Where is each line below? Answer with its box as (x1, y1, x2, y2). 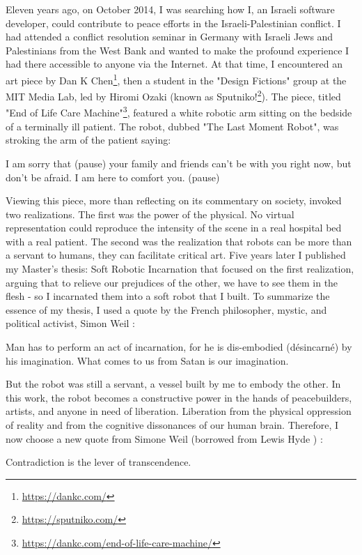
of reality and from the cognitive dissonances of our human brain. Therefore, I (6, 418, 339, 432)
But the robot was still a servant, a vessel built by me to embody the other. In (6, 377, 341, 391)
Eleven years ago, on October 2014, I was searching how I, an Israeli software (6, 2, 335, 16)
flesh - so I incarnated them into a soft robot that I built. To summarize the (6, 289, 330, 303)
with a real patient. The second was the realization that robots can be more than (6, 234, 352, 248)
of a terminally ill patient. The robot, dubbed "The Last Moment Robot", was (6, 119, 339, 133)
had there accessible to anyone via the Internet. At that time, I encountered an (6, 56, 343, 71)
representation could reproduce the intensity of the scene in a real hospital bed (6, 220, 342, 235)
